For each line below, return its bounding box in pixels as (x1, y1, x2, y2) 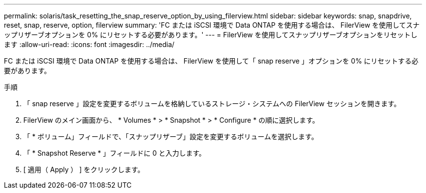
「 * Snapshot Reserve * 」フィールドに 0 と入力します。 (23, 149, 206, 157)
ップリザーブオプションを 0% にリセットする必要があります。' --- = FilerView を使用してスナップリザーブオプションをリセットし (4, 31, 418, 39)
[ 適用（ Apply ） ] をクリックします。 (23, 165, 144, 174)
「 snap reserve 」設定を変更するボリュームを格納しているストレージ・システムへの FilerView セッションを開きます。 (23, 99, 401, 108)
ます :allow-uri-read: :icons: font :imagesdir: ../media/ (4, 40, 175, 48)
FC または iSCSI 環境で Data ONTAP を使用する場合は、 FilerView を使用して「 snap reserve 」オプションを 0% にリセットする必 (4, 57, 419, 65)
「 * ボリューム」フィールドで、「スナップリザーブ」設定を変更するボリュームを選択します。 (23, 132, 318, 141)
